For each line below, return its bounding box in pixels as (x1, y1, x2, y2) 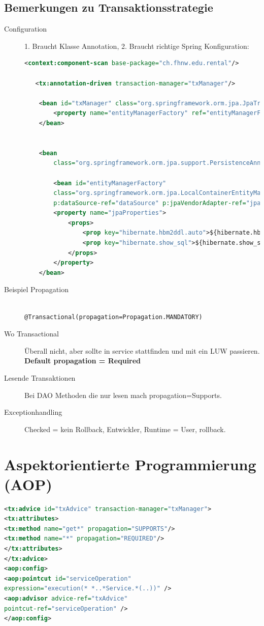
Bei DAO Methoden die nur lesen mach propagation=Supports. (24, 389, 222, 400)
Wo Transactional (4, 328, 59, 339)
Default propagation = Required (24, 355, 141, 366)
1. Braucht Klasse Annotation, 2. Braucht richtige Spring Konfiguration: (24, 40, 249, 51)
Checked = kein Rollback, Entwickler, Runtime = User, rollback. (24, 423, 226, 434)
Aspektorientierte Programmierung (4, 453, 256, 474)
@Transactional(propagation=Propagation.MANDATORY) (24, 313, 203, 321)
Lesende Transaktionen (4, 373, 76, 383)
